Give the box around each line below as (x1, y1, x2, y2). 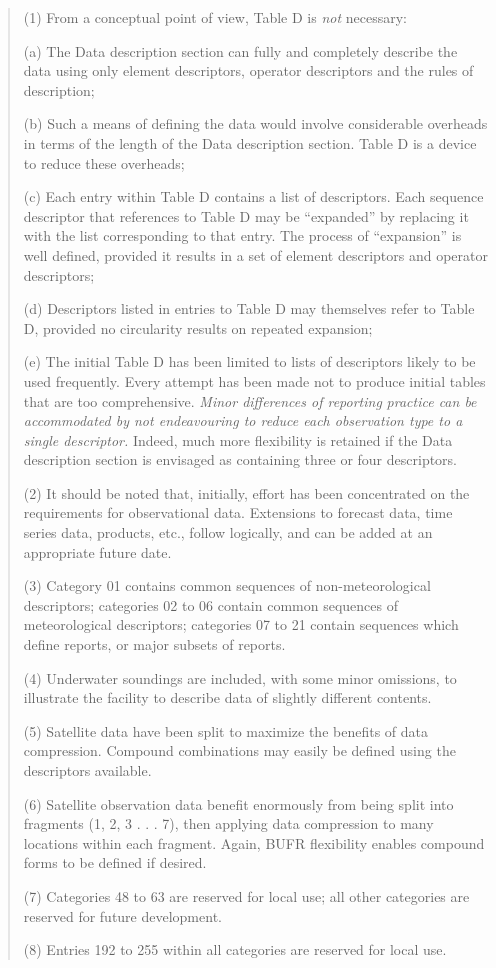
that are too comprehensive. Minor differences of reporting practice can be (23, 390, 477, 411)
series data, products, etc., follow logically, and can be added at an (23, 522, 433, 543)
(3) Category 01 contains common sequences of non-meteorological (23, 575, 431, 596)
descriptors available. (23, 760, 152, 780)
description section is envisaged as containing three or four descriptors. (23, 449, 458, 470)
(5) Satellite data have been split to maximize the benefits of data (23, 720, 428, 741)
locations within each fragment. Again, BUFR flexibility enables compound (23, 832, 485, 853)
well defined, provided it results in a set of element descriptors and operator (23, 244, 488, 265)
